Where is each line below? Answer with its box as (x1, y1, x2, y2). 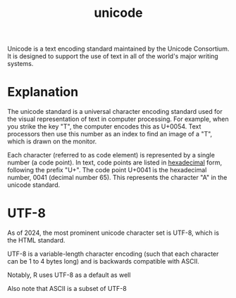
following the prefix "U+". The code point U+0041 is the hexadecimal (7, 166, 207, 174)
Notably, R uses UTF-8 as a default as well (7, 271, 131, 279)
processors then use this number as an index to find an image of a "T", (7, 130, 213, 138)
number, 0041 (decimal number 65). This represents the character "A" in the (7, 174, 228, 182)
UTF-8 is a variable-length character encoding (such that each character (7, 250, 219, 258)
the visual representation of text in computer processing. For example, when (7, 115, 229, 124)
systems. (7, 60, 34, 68)
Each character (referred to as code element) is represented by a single (7, 151, 215, 160)
